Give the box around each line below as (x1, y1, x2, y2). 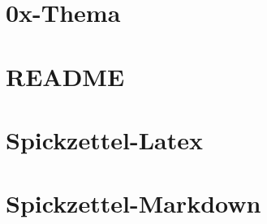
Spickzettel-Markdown (6, 187, 261, 220)
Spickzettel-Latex (6, 123, 203, 156)
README (6, 59, 125, 93)
